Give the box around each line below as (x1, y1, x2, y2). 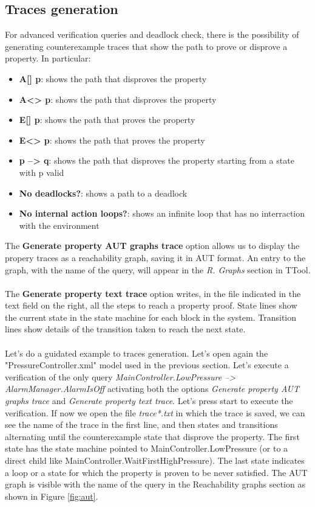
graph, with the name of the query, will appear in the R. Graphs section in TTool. (5, 263, 311, 276)
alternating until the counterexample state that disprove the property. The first (5, 430, 300, 442)
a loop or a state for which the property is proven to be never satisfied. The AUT (5, 466, 308, 478)
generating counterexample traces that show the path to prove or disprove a (5, 40, 288, 52)
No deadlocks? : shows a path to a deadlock (19, 186, 188, 199)
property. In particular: (5, 52, 91, 65)
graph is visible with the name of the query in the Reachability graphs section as (5, 478, 305, 491)
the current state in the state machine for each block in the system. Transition (5, 310, 297, 323)
